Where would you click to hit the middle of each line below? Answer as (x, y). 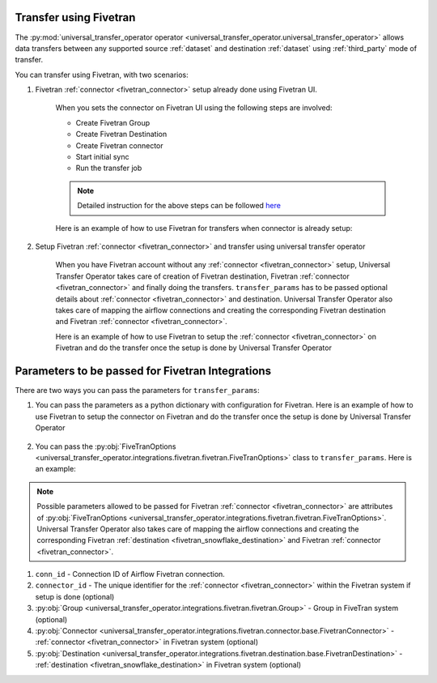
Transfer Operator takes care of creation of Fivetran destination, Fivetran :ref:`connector (202, 276)
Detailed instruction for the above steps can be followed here (179, 206)
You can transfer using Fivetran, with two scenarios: (102, 75)
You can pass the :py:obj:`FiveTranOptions (106, 446)
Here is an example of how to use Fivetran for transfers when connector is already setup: (204, 228)
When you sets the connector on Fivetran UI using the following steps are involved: (194, 108)
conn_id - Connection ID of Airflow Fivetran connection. (130, 574)
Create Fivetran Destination (121, 134)
